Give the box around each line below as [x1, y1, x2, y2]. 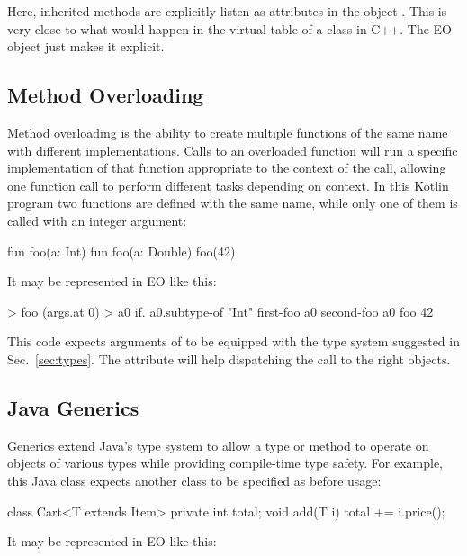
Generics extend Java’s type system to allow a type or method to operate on [7, 435, 429, 454]
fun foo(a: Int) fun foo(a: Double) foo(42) [7, 241, 236, 260]
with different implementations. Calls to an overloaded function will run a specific [7, 140, 458, 159]
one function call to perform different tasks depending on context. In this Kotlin [7, 175, 449, 194]
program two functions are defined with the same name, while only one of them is [7, 193, 458, 212]
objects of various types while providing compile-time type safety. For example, [7, 453, 444, 472]
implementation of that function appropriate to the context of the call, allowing [7, 158, 446, 177]
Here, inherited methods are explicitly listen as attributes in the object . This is [7, 2, 447, 20]
